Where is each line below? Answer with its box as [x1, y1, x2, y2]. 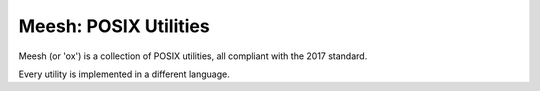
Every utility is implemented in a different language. [18, 68, 230, 80]
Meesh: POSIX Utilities [18, 15, 210, 37]
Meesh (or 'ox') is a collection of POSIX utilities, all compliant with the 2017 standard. [18, 50, 368, 62]
